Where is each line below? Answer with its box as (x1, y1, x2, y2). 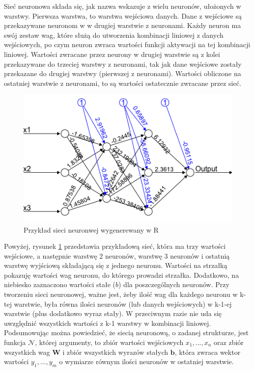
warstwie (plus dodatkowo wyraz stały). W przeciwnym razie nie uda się (4, 308, 222, 318)
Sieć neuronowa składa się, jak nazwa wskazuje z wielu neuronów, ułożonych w (4, 1, 241, 11)
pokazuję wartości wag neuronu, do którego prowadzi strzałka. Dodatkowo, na (4, 269, 239, 280)
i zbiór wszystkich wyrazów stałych (62, 346, 169, 357)
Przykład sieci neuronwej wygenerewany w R (24, 224, 159, 235)
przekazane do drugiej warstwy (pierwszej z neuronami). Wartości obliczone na (4, 68, 241, 79)
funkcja (4, 337, 26, 347)
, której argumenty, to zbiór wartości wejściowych (35, 337, 184, 347)
